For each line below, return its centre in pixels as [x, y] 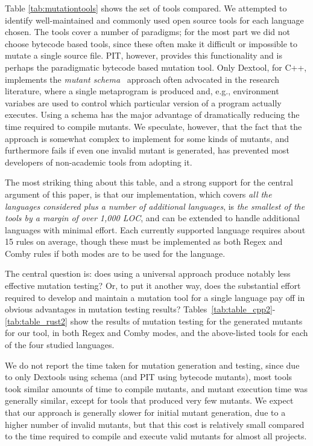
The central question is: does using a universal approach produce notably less [148, 273]
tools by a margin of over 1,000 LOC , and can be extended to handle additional [152, 218]
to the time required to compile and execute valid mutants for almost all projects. [156, 436]
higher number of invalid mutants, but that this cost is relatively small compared [155, 424]
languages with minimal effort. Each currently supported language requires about [155, 229]
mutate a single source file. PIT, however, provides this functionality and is [144, 55]
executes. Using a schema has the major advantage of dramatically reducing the [152, 115]
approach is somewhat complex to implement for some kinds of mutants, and [147, 138]
